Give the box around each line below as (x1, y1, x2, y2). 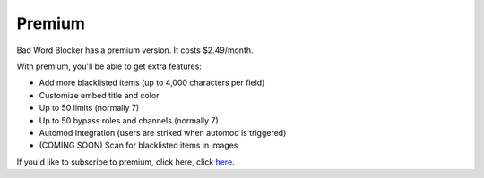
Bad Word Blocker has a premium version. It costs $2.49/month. (16, 45, 255, 55)
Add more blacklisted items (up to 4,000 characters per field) (39, 77, 265, 89)
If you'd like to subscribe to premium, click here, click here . (16, 157, 235, 167)
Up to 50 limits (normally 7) (39, 103, 140, 114)
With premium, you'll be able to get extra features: (16, 61, 202, 72)
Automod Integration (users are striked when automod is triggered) (39, 127, 287, 138)
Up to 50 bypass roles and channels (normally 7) (39, 114, 219, 125)
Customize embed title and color (39, 89, 160, 100)
